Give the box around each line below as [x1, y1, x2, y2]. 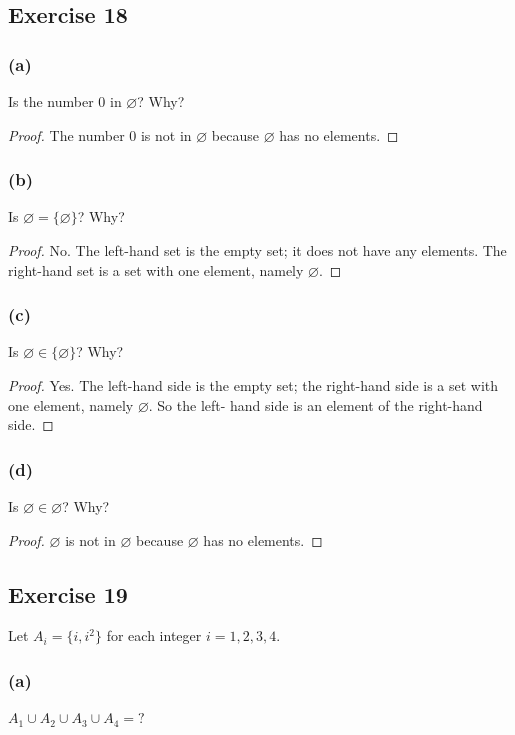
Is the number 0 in [8, 91, 122, 111]
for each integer [106, 625, 202, 646]
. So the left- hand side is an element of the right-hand [148, 394, 483, 415]
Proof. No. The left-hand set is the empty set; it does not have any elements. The [8, 240, 507, 260]
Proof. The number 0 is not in [8, 124, 192, 145]
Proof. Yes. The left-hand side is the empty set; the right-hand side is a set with [8, 375, 499, 395]
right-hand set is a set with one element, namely [8, 259, 304, 280]
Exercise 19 [8, 578, 128, 609]
